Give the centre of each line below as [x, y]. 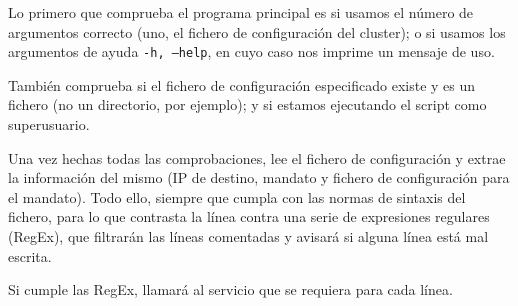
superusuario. [49, 124]
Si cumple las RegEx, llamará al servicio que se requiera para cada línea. [230, 289]
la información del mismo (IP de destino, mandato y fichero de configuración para [259, 177]
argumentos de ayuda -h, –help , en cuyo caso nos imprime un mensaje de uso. [251, 51]
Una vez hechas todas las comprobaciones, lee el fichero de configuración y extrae [257, 157]
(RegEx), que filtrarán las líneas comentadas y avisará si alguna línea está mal [248, 236]
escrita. [30, 255]
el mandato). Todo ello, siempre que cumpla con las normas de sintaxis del [237, 196]
